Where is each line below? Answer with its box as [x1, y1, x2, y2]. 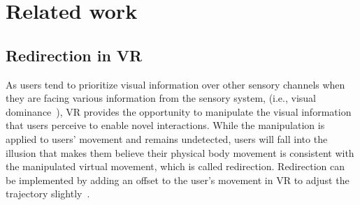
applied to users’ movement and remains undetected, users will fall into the [6, 131, 328, 146]
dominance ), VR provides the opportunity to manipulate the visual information [6, 104, 352, 119]
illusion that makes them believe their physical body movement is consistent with [6, 145, 354, 160]
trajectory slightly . [6, 186, 90, 201]
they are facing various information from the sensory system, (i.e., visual [6, 91, 316, 105]
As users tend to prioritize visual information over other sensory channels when [6, 77, 345, 91]
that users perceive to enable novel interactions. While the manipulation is [6, 118, 325, 132]
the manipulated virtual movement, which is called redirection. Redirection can [6, 159, 345, 174]
